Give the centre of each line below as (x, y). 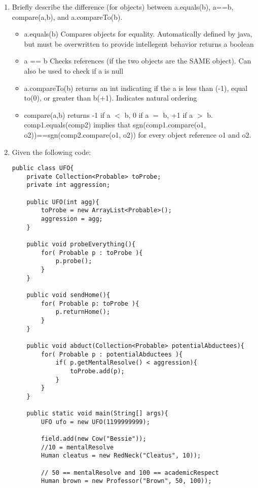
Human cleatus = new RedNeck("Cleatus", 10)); (121, 456)
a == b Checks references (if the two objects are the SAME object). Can (138, 61)
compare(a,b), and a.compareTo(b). (67, 17)
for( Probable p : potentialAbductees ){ (112, 354)
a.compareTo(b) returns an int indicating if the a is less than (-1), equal (136, 88)
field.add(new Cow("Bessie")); (94, 439)
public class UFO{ (43, 168)
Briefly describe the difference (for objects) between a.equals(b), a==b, (123, 7)
